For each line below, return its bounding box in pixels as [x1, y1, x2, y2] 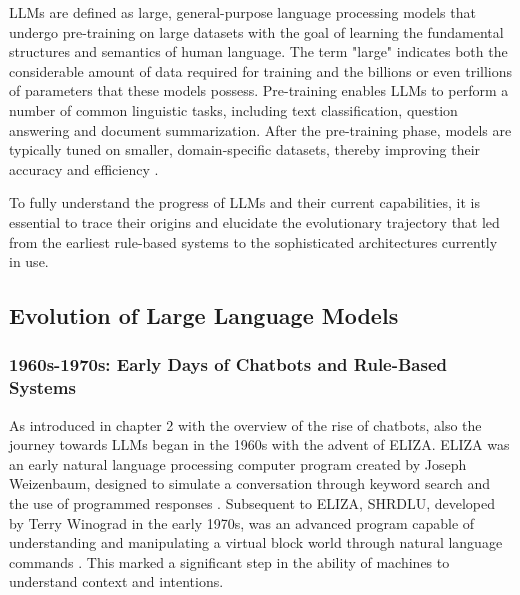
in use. [9, 251, 49, 272]
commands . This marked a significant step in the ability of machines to [9, 551, 450, 572]
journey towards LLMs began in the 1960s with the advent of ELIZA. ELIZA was [9, 434, 510, 455]
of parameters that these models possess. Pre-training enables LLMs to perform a [9, 80, 509, 101]
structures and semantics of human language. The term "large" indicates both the [9, 41, 508, 62]
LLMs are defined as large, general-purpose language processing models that [9, 2, 476, 22]
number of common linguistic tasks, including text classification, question [9, 99, 458, 120]
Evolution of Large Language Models [9, 300, 399, 331]
